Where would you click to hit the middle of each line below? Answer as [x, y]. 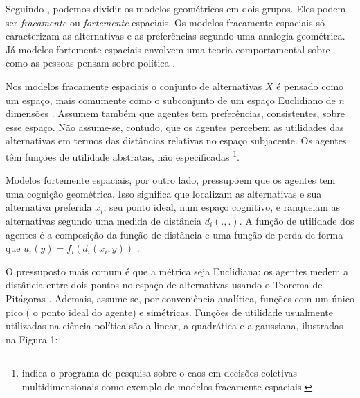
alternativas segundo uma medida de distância [103, 220]
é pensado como [310, 86]
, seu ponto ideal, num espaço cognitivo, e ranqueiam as [222, 207]
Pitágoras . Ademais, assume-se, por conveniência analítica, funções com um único [180, 298]
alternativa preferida [49, 207]
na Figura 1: [32, 339]
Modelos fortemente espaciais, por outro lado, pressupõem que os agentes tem [171, 180]
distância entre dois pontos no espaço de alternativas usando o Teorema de [164, 285]
